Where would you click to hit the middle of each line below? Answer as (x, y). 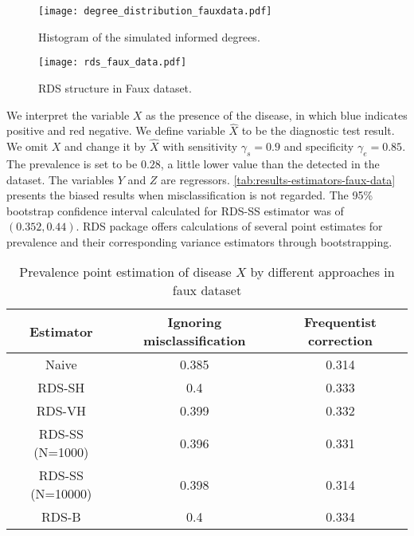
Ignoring (195, 322)
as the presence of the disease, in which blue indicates (277, 114)
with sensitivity (200, 146)
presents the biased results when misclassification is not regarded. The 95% (190, 195)
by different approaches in (322, 272)
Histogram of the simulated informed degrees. (149, 36)
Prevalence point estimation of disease (125, 272)
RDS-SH (61, 388)
